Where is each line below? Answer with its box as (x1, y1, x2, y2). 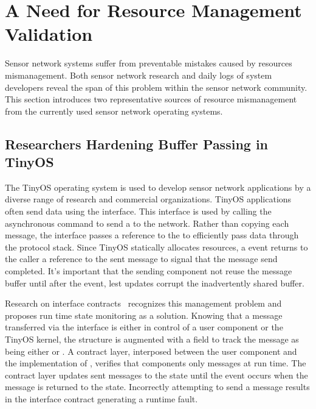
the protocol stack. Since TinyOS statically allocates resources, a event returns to (5, 240, 308, 253)
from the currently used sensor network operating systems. (5, 104, 223, 117)
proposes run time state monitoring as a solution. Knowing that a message (5, 308, 283, 321)
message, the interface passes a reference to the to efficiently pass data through (5, 229, 299, 241)
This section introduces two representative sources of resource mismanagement (5, 93, 297, 105)
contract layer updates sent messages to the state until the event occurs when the (5, 368, 308, 381)
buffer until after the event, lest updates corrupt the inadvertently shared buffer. (5, 276, 304, 289)
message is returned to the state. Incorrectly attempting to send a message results (5, 380, 310, 393)
